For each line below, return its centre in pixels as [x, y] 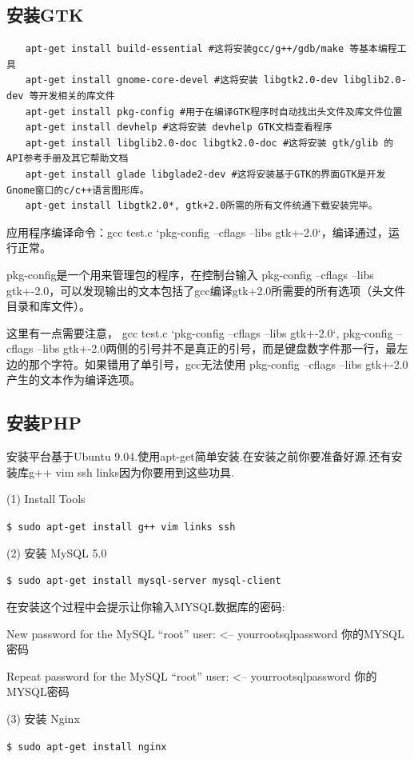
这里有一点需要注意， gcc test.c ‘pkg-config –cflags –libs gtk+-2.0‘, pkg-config [200, 332]
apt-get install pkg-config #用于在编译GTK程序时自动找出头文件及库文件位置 [214, 112]
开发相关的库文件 [77, 96]
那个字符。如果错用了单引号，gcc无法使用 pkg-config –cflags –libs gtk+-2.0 [218, 364]
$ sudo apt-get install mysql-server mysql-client [144, 581]
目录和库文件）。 [48, 306]
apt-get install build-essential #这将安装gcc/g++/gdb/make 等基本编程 [211, 49]
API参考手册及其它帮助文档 [68, 159]
